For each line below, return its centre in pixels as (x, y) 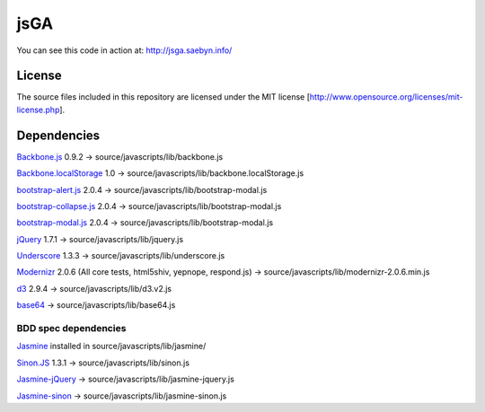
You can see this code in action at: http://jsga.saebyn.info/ (124, 50)
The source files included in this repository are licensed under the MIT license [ (163, 97)
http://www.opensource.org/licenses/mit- (386, 97)
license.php (38, 110)
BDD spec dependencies (71, 329)
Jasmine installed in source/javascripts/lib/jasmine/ (111, 346)
